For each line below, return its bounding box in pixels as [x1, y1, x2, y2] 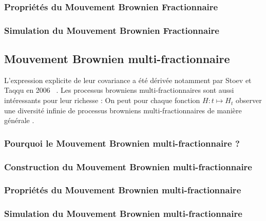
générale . [4, 115, 34, 126]
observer [235, 95, 262, 106]
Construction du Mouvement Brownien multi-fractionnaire [4, 160, 252, 173]
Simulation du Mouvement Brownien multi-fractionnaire [4, 207, 242, 220]
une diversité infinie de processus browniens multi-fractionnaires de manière [4, 105, 242, 115]
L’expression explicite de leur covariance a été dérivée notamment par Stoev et [4, 74, 252, 85]
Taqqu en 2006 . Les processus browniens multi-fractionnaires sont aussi [4, 85, 234, 95]
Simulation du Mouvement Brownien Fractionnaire [4, 24, 219, 36]
